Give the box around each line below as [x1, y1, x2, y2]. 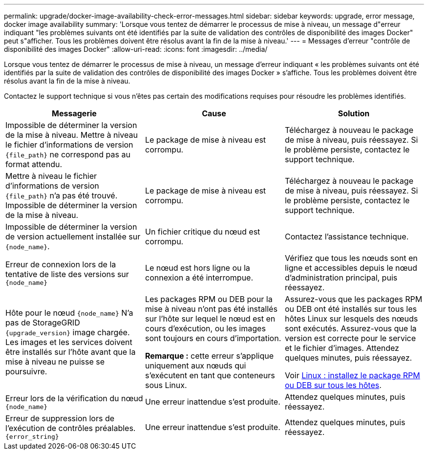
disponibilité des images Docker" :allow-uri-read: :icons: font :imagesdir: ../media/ [4, 45, 268, 53]
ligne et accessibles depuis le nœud [284, 263, 417, 273]
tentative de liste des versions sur [5, 269, 129, 279]
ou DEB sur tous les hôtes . [284, 380, 382, 390]
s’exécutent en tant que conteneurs [145, 370, 275, 380]
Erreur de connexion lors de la [5, 259, 116, 269]
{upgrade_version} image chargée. [5, 327, 130, 337]
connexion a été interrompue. [145, 273, 254, 282]
